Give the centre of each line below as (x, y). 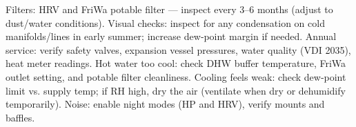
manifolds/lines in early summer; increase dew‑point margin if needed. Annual (171, 36)
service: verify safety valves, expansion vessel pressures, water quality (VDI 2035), (178, 49)
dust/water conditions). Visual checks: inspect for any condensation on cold (165, 22)
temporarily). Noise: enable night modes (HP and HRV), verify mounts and (165, 104)
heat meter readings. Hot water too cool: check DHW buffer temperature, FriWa (176, 63)
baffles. (20, 117)
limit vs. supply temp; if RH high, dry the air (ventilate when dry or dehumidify (176, 90)
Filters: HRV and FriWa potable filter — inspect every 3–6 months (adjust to (169, 9)
